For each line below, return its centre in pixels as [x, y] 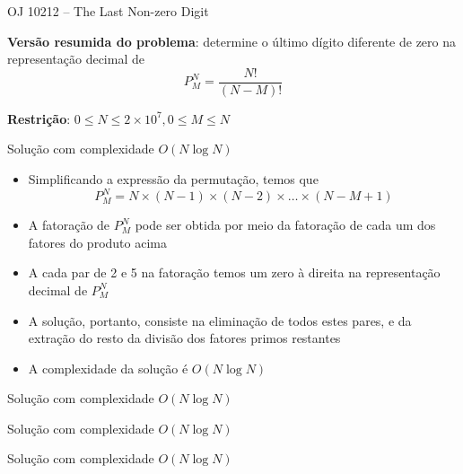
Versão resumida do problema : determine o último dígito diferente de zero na [232, 41]
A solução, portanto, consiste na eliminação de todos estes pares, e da [220, 320]
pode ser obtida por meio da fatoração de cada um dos [285, 225]
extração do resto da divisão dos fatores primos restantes [184, 338]
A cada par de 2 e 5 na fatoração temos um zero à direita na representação [234, 272]
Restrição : [39, 118]
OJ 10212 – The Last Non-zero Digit [108, 11]
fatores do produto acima [97, 242]
